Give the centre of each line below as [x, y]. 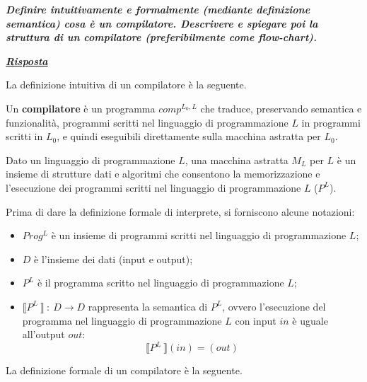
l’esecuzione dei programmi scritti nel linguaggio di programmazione [153, 187]
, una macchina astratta [237, 160]
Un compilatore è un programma [81, 108]
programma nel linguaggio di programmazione [122, 320]
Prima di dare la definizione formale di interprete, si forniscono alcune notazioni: [180, 211]
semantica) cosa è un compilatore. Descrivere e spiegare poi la [162, 23]
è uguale [310, 320]
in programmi [331, 122]
